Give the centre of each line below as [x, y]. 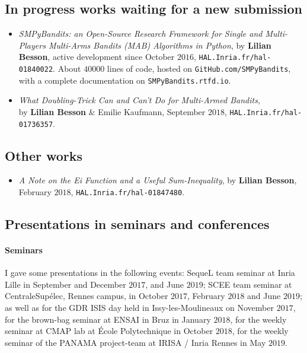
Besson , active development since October [97, 57]
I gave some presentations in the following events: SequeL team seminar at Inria [150, 273]
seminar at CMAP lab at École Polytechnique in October [109, 331]
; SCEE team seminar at [247, 284]
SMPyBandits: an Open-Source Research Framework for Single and [140, 34]
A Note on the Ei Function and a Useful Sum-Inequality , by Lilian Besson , [158, 180]
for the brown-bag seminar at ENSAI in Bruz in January [108, 319]
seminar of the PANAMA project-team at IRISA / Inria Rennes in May [135, 342]
